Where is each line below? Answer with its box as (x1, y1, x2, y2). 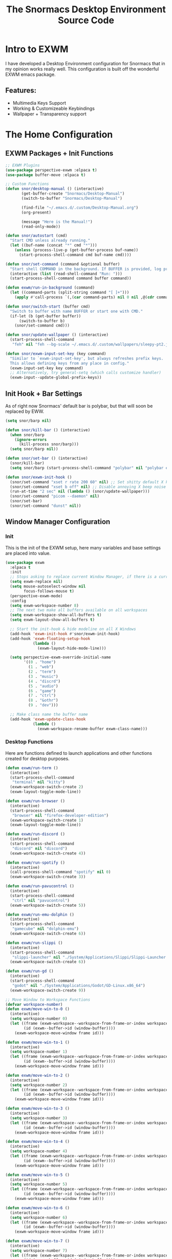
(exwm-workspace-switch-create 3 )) (10, 874, 86, 880)
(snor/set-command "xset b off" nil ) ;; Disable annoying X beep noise (10, 484, 166, 489)
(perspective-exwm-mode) (10, 593, 63, 599)
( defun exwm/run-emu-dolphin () (5, 912, 74, 917)
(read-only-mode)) (21, 224, 60, 229)
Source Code (58, 14, 114, 26)
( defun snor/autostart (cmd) (5, 233, 68, 238)
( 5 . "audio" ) (28, 683, 58, 689)
